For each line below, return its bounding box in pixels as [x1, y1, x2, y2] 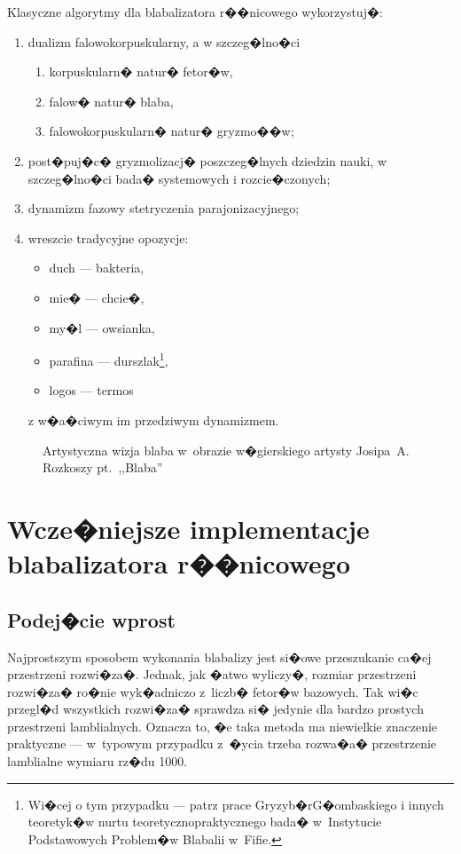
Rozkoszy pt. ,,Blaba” [43, 458, 163, 477]
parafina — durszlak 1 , [49, 349, 168, 369]
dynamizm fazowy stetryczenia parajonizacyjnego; [27, 199, 300, 217]
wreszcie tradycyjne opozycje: [27, 228, 189, 247]
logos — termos [49, 381, 134, 399]
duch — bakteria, [49, 258, 145, 277]
